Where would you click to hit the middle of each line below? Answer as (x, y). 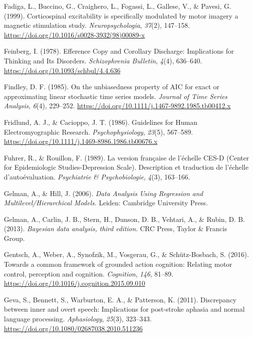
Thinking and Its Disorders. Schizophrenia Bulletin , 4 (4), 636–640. (103, 60)
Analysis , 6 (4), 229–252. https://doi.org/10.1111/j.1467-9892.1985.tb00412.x (117, 106)
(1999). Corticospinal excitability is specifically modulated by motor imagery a (121, 15)
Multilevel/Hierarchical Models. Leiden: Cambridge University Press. (106, 203)
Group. (14, 238)
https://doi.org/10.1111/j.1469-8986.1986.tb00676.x (81, 141)
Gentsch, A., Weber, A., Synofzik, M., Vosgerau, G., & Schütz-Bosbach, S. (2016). (126, 254)
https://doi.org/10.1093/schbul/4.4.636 (62, 70)
